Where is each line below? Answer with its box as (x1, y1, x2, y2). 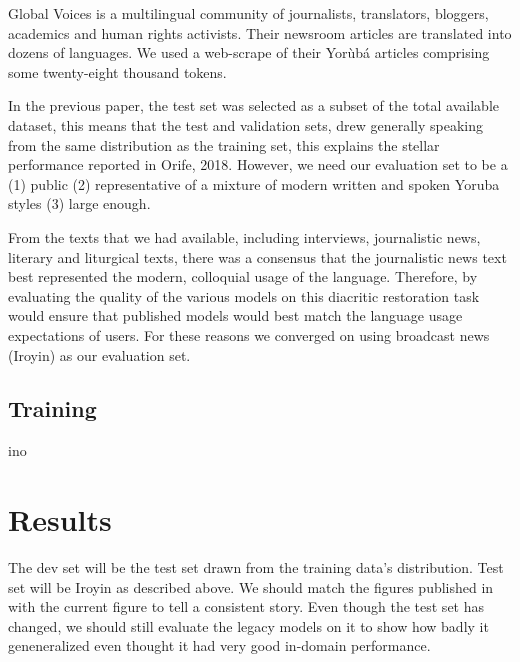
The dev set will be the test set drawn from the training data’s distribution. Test (8, 557, 504, 578)
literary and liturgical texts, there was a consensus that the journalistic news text (8, 246, 507, 267)
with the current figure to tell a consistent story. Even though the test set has (8, 596, 485, 617)
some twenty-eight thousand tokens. (8, 61, 227, 82)
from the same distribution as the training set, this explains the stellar (8, 134, 440, 155)
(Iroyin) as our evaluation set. (8, 344, 191, 365)
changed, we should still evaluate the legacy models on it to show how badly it (8, 615, 489, 636)
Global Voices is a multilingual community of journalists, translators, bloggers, (8, 3, 489, 23)
